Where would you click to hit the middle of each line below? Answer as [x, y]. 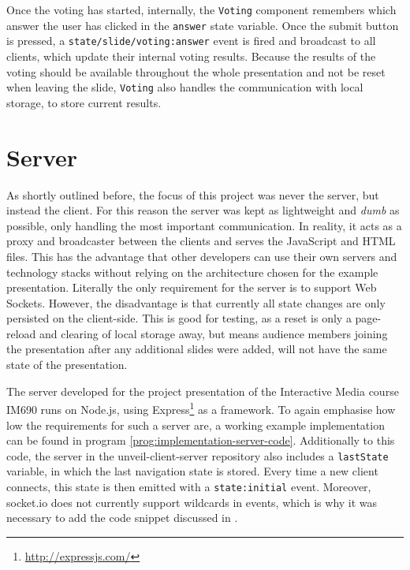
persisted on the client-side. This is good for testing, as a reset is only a [179, 318]
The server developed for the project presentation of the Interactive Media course [203, 391]
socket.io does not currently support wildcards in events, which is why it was [192, 502]
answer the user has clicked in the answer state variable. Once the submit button [203, 25]
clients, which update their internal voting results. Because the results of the [191, 56]
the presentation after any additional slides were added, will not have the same [197, 349]
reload [21, 333]
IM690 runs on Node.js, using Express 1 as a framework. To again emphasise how [201, 408]
